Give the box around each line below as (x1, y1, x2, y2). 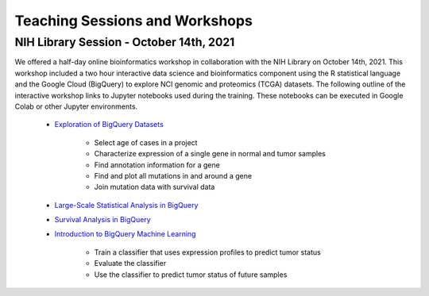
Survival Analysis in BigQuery (54, 215, 151, 225)
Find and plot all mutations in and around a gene (94, 171, 253, 180)
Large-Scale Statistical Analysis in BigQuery (54, 200, 199, 210)
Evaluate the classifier (94, 259, 167, 268)
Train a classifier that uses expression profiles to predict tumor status (94, 247, 321, 257)
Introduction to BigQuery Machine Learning (54, 229, 196, 239)
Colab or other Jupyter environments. (14, 102, 138, 111)
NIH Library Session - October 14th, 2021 (14, 35, 235, 49)
